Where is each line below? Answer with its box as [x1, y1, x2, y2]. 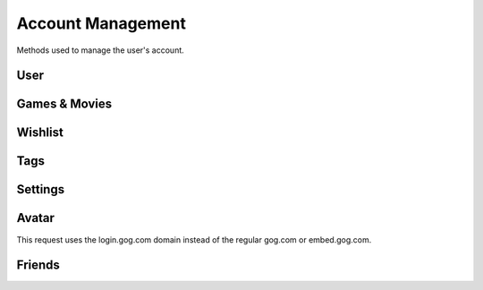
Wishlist [16, 125, 64, 141]
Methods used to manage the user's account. [16, 45, 185, 55]
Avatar [16, 210, 55, 226]
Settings [16, 182, 65, 197]
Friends [16, 258, 60, 273]
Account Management [16, 13, 187, 33]
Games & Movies [16, 97, 113, 112]
